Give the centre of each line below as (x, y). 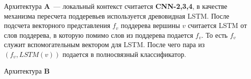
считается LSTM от (217, 25)
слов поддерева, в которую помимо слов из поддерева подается (99, 35)
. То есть (215, 35)
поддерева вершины (150, 25)
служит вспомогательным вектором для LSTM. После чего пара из (104, 44)
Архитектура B (27, 70)
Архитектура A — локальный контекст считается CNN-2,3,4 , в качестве (116, 6)
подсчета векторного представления (57, 25)
